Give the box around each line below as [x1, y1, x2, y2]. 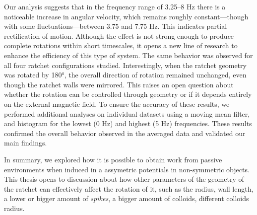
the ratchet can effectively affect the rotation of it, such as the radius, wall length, [4, 183, 254, 194]
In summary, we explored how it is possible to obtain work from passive [4, 154, 222, 164]
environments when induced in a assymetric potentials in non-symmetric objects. [4, 164, 250, 174]
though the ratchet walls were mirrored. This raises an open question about [4, 79, 234, 89]
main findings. [4, 138, 47, 148]
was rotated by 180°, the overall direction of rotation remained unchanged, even [4, 70, 247, 80]
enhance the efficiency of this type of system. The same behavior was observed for [4, 50, 253, 60]
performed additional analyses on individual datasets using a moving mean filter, [4, 108, 250, 119]
